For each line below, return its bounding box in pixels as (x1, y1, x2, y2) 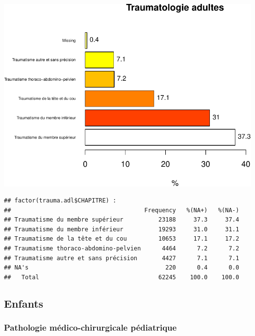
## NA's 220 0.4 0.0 (4, 264, 239, 271)
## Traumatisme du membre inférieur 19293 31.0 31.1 (4, 225, 239, 233)
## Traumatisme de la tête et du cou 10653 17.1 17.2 (4, 235, 239, 243)
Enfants (4, 295, 44, 311)
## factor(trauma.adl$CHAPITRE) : (4, 197, 117, 204)
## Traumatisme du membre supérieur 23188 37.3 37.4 (4, 216, 239, 224)
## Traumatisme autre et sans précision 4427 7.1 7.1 (4, 254, 239, 262)
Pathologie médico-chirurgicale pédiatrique (4, 321, 177, 334)
